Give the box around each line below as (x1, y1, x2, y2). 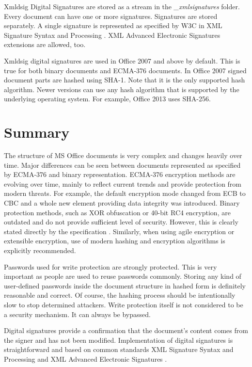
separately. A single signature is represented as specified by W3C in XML (4, 20, 222, 31)
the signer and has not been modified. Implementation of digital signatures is (4, 335, 233, 345)
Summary (4, 122, 70, 142)
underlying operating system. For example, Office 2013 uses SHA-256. (4, 94, 211, 104)
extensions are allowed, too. (4, 39, 86, 49)
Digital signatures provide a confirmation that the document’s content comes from (4, 325, 248, 335)
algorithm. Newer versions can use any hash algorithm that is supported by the (4, 84, 239, 94)
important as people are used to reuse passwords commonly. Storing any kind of (4, 271, 241, 281)
